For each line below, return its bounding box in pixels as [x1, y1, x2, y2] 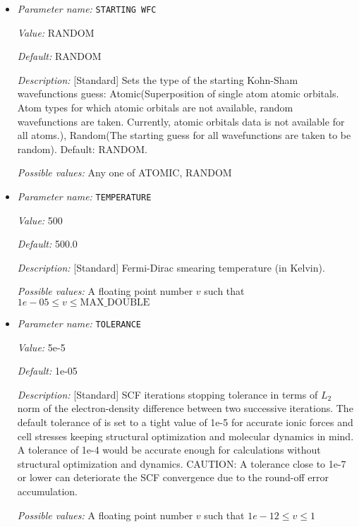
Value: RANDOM [17, 25, 95, 40]
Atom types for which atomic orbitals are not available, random [17, 100, 293, 115]
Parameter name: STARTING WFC [17, 1, 157, 16]
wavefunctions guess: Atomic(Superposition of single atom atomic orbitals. [17, 86, 339, 101]
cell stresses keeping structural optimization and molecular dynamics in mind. [17, 428, 354, 443]
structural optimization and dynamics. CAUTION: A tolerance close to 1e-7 [17, 456, 346, 471]
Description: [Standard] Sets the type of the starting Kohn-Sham [17, 72, 298, 87]
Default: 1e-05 [17, 363, 78, 378]
